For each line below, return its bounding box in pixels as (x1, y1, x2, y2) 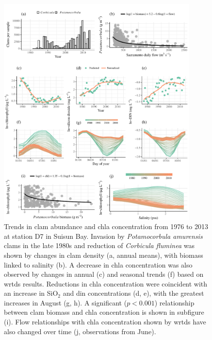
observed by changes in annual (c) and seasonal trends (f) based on (4, 269, 204, 279)
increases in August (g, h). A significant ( (4, 297, 127, 307)
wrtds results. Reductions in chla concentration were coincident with (4, 278, 208, 288)
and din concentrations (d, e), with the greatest (63, 288, 204, 298)
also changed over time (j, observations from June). (4, 326, 156, 336)
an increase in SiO (4, 288, 58, 298)
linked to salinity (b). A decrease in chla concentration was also (4, 259, 193, 269)
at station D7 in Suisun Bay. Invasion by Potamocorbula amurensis (4, 231, 203, 241)
